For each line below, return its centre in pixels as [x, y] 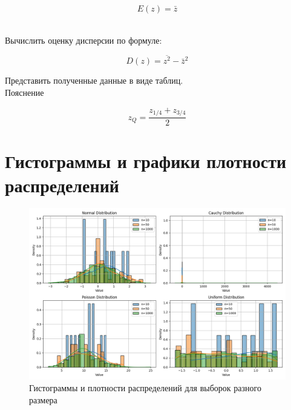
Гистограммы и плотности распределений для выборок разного [145, 388]
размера [43, 400]
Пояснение [25, 92]
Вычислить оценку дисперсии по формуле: [83, 40]
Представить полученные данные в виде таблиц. [94, 80]
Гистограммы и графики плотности [146, 161]
